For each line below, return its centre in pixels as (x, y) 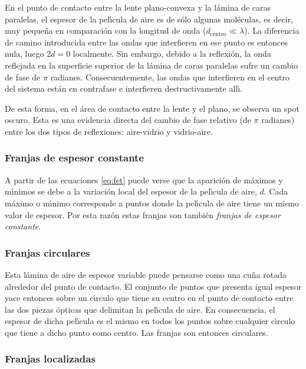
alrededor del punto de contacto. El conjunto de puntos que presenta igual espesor (153, 286)
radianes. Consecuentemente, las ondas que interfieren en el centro (170, 77)
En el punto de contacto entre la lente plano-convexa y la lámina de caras (138, 7)
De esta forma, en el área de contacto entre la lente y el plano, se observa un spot (152, 108)
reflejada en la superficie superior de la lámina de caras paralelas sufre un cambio (152, 65)
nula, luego (24, 54)
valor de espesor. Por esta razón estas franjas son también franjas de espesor (143, 214)
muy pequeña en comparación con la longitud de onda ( (106, 30)
